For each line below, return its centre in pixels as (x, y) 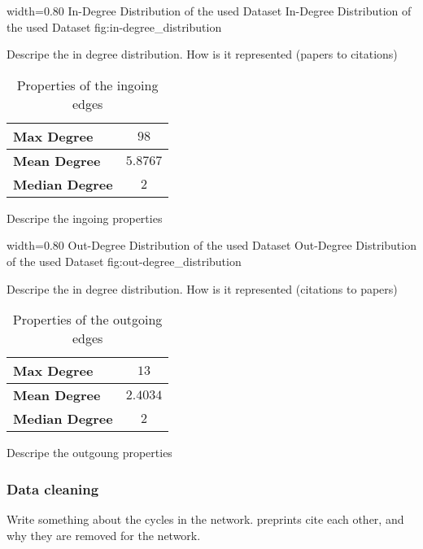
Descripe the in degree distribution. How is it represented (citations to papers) (202, 288)
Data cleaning (53, 488)
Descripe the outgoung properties (89, 453)
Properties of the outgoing (87, 320)
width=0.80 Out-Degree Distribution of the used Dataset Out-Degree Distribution (211, 245)
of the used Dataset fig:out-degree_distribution (124, 261)
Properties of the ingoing (87, 85)
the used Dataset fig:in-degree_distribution (114, 26)
